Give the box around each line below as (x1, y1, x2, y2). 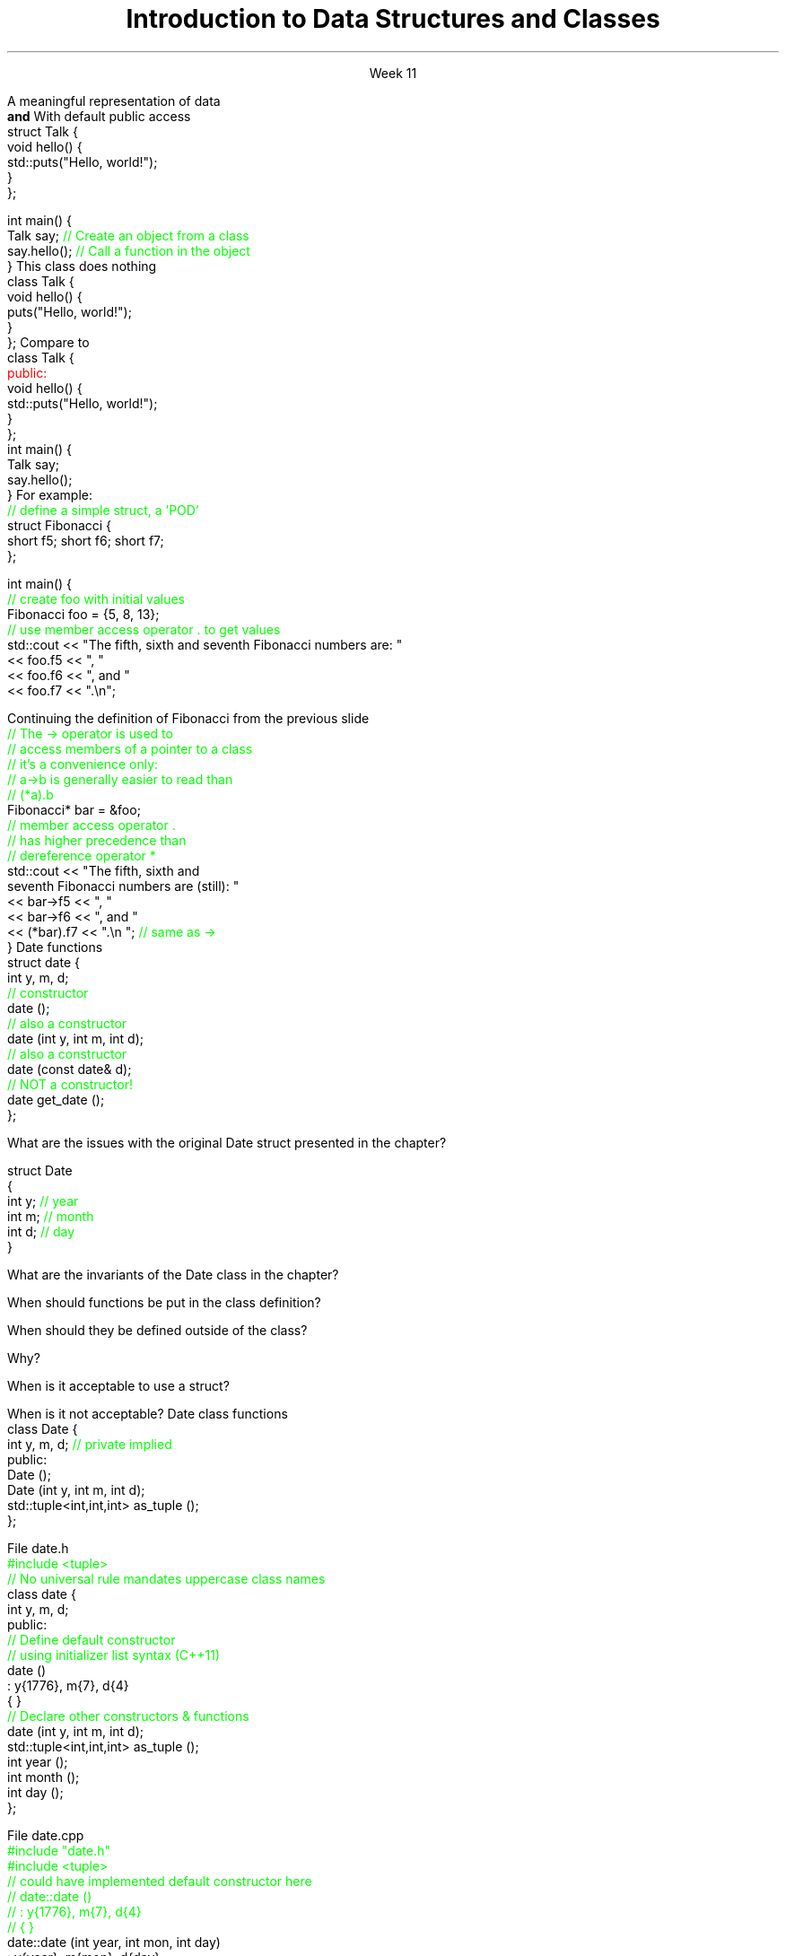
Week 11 (369, 65, 417, 81)
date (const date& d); (7, 1061, 132, 1077)
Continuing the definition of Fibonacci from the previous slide (7, 710, 370, 726)
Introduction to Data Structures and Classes (126, 4, 660, 34)
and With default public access (7, 108, 191, 124)
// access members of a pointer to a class (7, 740, 253, 756)
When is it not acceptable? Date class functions (7, 1405, 288, 1421)
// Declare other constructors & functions (7, 1707, 249, 1724)
